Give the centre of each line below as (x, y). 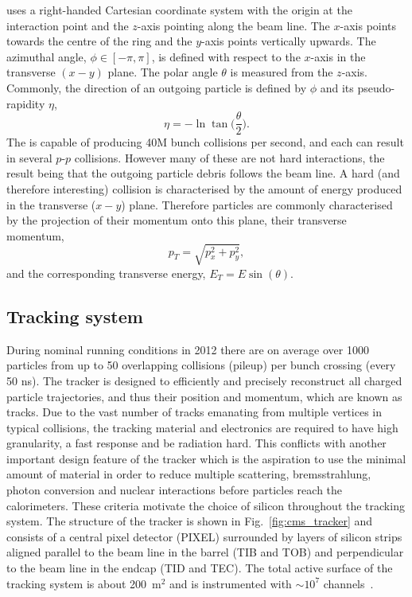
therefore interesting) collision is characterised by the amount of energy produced (204, 189)
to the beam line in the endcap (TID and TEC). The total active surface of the (200, 568)
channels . (348, 583)
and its (337, 87)
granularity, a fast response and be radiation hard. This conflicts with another (196, 443)
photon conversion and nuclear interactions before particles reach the (175, 490)
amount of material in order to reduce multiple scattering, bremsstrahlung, (189, 474)
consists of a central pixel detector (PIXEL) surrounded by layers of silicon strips (204, 536)
